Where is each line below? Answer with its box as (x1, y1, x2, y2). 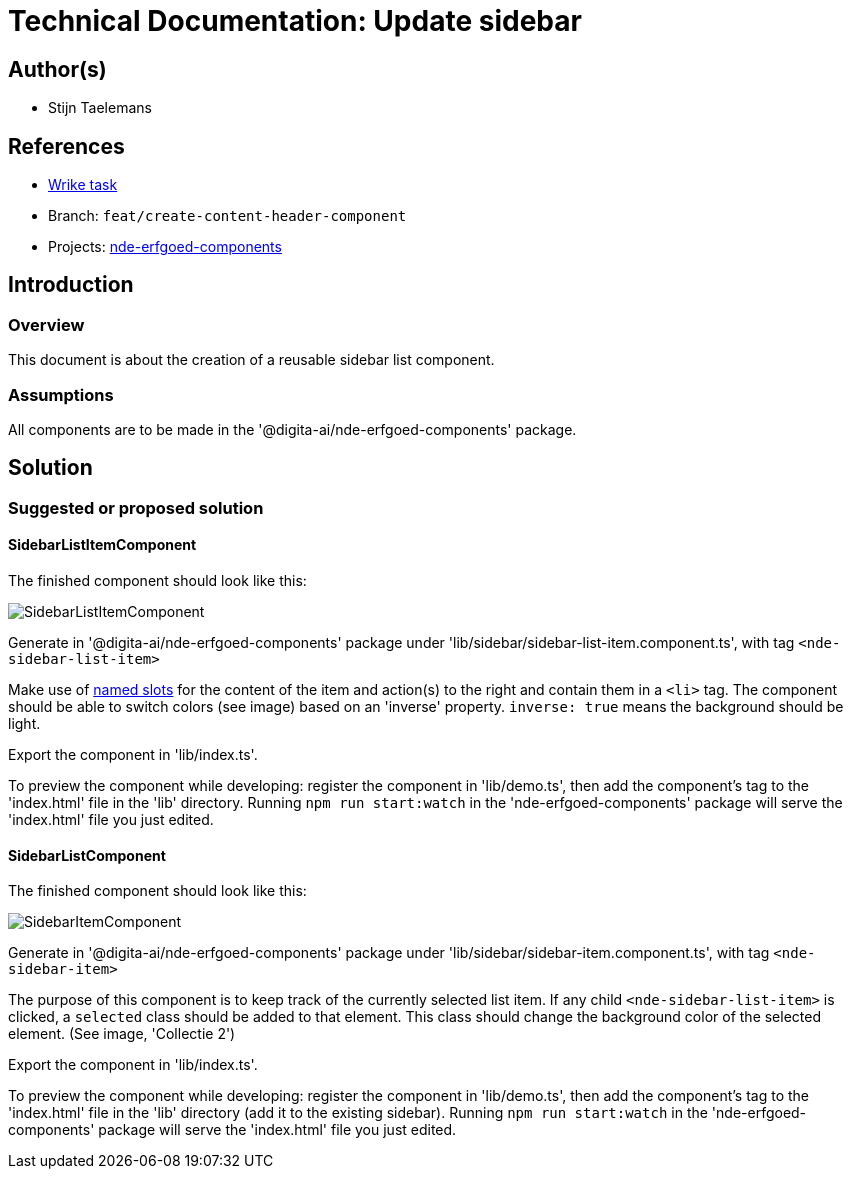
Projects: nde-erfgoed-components (48, 238, 282, 256)
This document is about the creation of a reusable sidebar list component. (8, 351, 495, 369)
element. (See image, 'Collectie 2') (8, 1025, 236, 1043)
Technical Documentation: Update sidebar (8, 4, 582, 38)
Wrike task (48, 176, 118, 194)
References (8, 133, 125, 159)
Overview (8, 314, 85, 335)
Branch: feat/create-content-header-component (48, 207, 407, 225)
